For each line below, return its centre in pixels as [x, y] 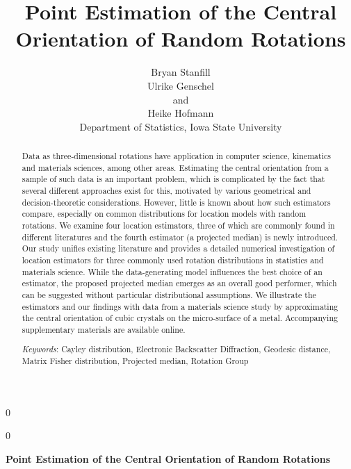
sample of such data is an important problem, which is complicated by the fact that [173, 179]
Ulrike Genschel [181, 85]
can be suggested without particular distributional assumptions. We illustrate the [169, 294]
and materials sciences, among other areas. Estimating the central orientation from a [175, 167]
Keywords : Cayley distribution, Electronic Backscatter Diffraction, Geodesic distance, [176, 349]
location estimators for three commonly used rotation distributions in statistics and [173, 260]
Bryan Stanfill [181, 72]
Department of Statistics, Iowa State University [181, 126]
